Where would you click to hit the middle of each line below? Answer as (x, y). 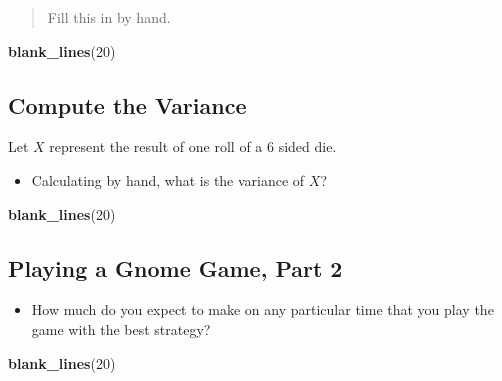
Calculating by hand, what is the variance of (168, 179)
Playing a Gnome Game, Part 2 (175, 267)
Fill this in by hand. (109, 17)
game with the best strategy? (121, 328)
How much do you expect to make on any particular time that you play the (262, 309)
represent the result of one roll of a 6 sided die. (193, 146)
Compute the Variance (127, 104)
